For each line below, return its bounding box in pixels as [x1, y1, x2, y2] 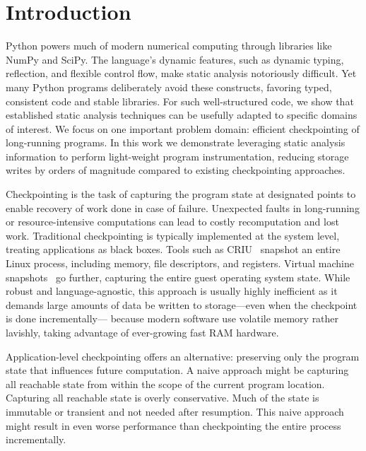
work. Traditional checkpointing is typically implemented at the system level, [6, 228, 340, 242]
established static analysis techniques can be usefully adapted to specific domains [6, 107, 358, 122]
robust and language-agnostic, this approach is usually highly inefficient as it [6, 283, 338, 298]
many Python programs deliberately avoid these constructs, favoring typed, [6, 79, 332, 94]
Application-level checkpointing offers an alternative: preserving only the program [6, 348, 360, 363]
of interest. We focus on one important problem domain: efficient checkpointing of [6, 121, 360, 136]
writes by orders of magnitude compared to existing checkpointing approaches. [6, 163, 346, 177]
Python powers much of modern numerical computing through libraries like [6, 38, 332, 53]
